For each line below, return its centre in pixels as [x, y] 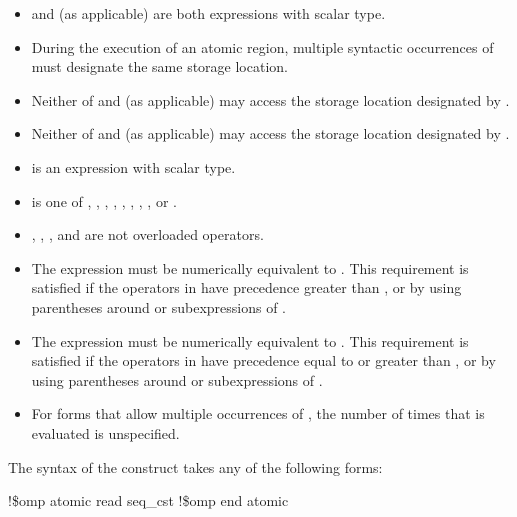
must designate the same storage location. [159, 66]
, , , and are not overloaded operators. [147, 234]
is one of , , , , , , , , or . [104, 200]
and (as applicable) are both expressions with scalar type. [208, 13]
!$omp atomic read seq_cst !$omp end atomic [148, 500]
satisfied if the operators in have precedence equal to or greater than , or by [263, 360]
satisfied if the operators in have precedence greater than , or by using [246, 287]
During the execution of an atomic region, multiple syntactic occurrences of [262, 46]
